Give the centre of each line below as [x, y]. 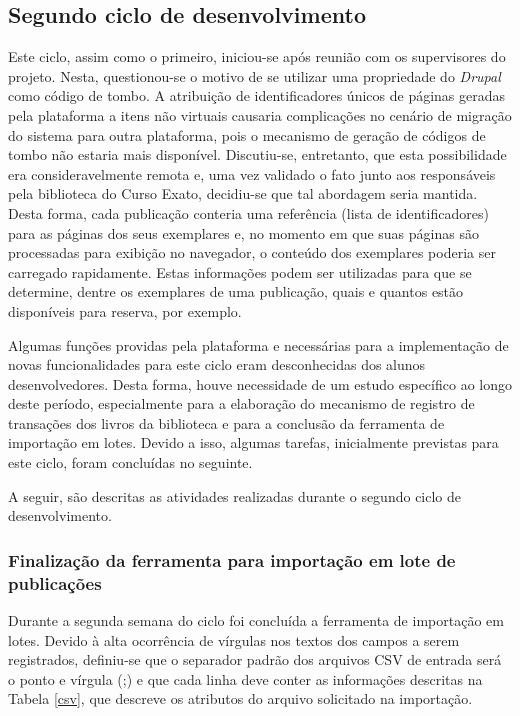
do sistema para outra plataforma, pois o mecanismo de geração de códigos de [247, 134]
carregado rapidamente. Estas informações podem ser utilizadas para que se [240, 271]
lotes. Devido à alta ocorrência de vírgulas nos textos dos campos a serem [234, 639]
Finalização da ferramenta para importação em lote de [232, 559]
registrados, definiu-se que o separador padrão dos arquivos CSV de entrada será [255, 659]
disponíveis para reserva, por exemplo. [125, 310]
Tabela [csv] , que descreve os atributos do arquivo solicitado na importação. [240, 698]
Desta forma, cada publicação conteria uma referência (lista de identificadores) [248, 212]
